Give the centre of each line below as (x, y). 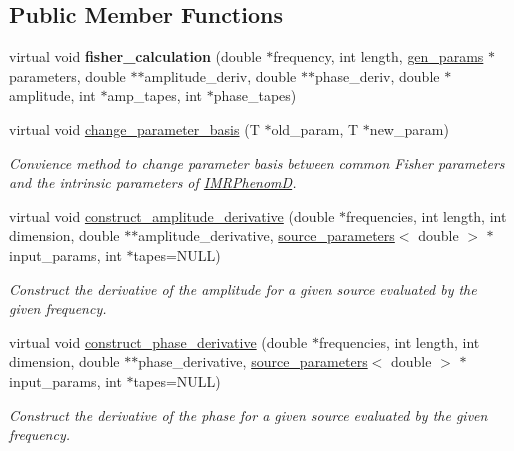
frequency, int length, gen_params (378, 56)
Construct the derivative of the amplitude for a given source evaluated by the (243, 288)
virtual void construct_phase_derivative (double (158, 341)
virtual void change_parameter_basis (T (134, 128)
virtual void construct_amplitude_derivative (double (172, 215)
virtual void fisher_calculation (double (135, 56)
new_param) (409, 128)
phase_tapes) (255, 95)
